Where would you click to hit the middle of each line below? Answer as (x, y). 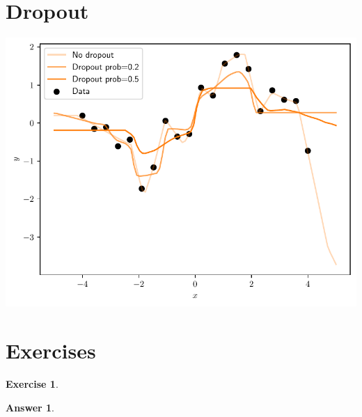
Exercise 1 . (32, 383)
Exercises (51, 350)
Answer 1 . (30, 407)
